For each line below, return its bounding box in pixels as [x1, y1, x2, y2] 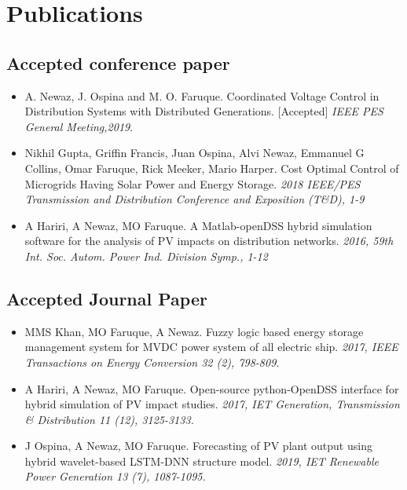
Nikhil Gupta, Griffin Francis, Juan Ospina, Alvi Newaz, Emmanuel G [24, 144, 365, 161]
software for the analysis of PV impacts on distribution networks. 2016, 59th [24, 232, 394, 249]
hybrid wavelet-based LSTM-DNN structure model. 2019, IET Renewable [24, 452, 379, 469]
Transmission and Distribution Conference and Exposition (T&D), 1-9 [24, 191, 365, 207]
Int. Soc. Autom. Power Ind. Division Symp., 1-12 [24, 247, 268, 264]
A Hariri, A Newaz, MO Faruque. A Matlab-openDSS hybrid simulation [24, 217, 372, 233]
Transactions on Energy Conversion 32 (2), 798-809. [24, 353, 280, 370]
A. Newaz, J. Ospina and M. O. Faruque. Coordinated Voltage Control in [24, 87, 379, 104]
